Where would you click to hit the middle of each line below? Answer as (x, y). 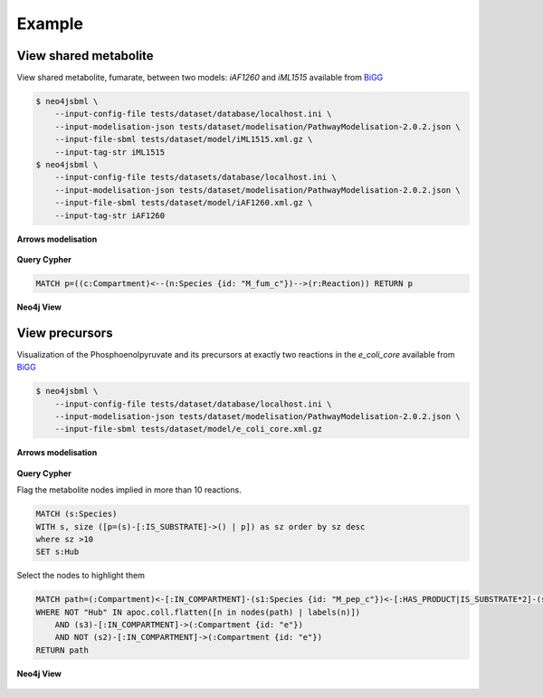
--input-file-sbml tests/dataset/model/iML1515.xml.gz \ (184, 139)
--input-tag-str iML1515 (110, 152)
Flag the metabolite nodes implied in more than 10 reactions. (129, 490)
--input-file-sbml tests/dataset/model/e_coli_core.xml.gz (189, 429)
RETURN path (62, 650)
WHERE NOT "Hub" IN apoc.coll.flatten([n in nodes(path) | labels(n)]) (198, 612)
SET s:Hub (57, 552)
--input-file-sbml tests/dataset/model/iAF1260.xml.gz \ (184, 203)
